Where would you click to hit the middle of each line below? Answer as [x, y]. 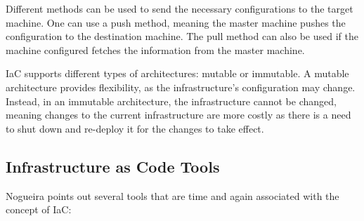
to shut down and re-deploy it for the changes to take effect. [135, 128]
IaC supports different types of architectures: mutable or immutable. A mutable [177, 73]
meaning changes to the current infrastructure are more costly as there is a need [178, 115]
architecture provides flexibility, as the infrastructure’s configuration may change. [181, 87]
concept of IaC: [39, 209]
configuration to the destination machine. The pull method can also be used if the [182, 36]
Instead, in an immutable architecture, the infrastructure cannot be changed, [171, 101]
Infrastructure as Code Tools [113, 166]
